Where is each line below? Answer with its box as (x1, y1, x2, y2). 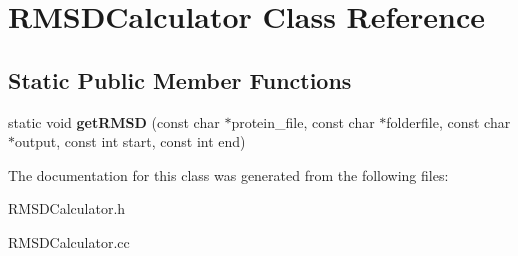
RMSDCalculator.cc (8, 231, 130, 252)
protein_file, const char (231, 111, 375, 132)
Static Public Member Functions (8, 64, 352, 95)
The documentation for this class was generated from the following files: (8, 164, 449, 185)
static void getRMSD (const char (8, 111, 220, 132)
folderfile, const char (386, 111, 511, 132)
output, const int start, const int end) (15, 131, 246, 152)
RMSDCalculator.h (8, 198, 126, 219)
